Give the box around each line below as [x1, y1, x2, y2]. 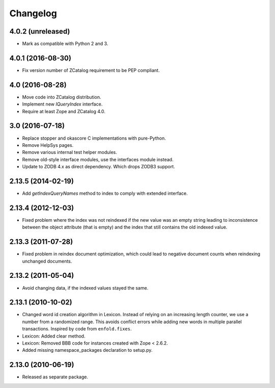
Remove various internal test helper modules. [22, 149, 117, 156]
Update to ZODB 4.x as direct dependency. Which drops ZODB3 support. [22, 164, 175, 170]
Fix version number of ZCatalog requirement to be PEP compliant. [22, 67, 160, 73]
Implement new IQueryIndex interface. [22, 101, 103, 107]
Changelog [9, 8, 57, 19]
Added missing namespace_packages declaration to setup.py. [22, 347, 153, 353]
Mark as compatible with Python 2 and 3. [22, 41, 108, 47]
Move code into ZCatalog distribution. [22, 94, 101, 100]
